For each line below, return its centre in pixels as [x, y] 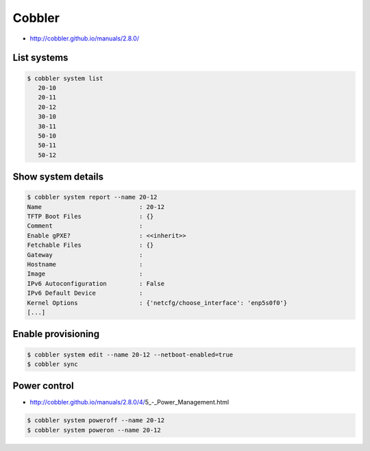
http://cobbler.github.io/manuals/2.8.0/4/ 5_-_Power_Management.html [129, 402]
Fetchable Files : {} [90, 245]
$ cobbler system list [65, 78]
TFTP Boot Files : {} [90, 217]
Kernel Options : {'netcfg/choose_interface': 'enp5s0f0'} [157, 303]
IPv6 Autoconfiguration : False [96, 283]
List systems [40, 58]
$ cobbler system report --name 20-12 [92, 197]
